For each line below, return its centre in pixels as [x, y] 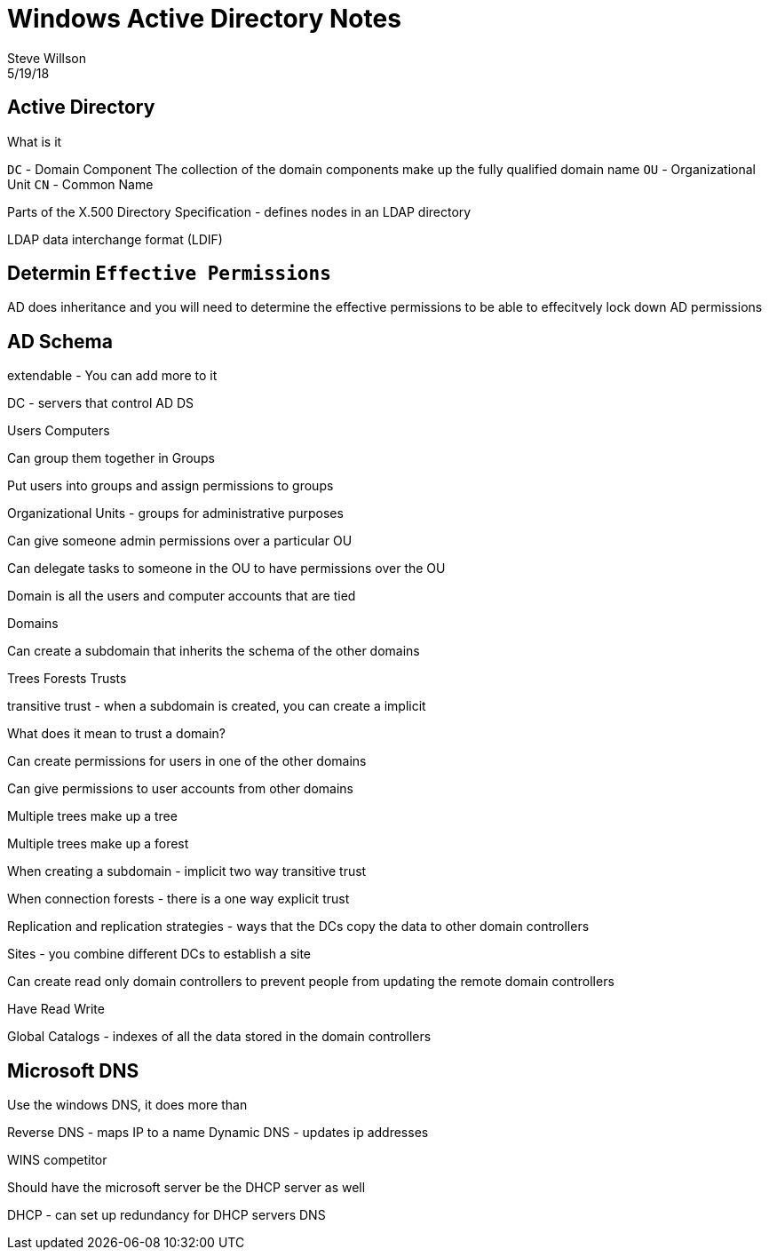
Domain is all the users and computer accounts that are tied [182, 596]
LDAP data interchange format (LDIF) [115, 239]
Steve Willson [47, 58]
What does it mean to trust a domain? [116, 734]
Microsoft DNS [73, 1070]
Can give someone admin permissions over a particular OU [180, 541]
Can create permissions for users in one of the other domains [187, 761]
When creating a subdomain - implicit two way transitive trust [187, 871]
